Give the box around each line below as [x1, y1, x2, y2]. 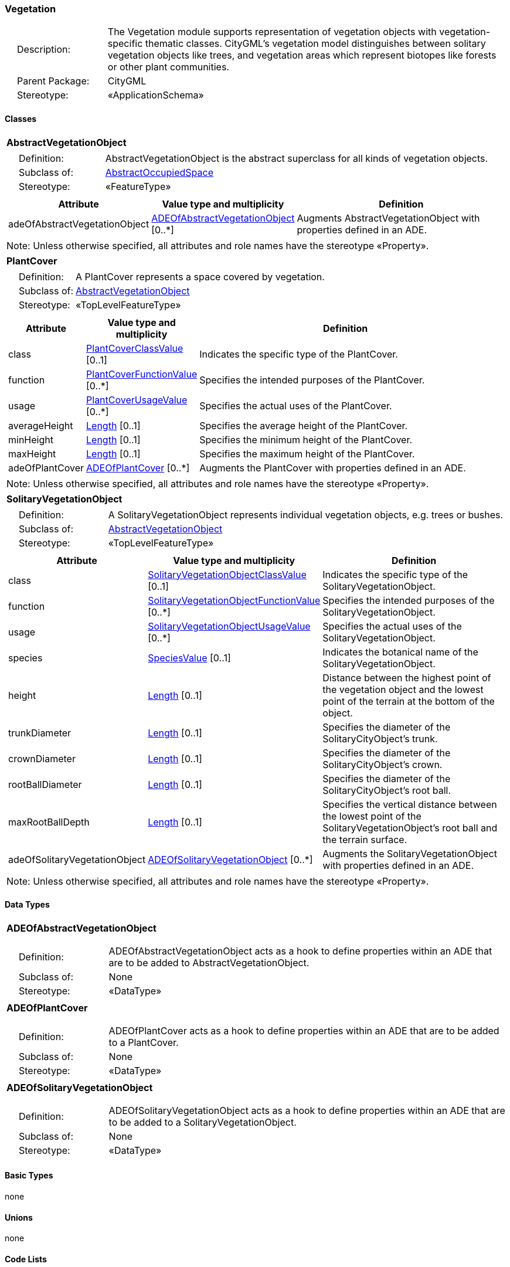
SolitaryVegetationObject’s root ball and [322, 821, 498, 834]
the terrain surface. [322, 833, 407, 845]
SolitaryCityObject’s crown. [322, 758, 443, 770]
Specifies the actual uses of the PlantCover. [199, 399, 392, 412]
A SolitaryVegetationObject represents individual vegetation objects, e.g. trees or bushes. [108, 508, 504, 521]
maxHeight [8, 447, 56, 460]
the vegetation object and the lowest [322, 683, 484, 695]
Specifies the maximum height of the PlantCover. [199, 447, 415, 460]
